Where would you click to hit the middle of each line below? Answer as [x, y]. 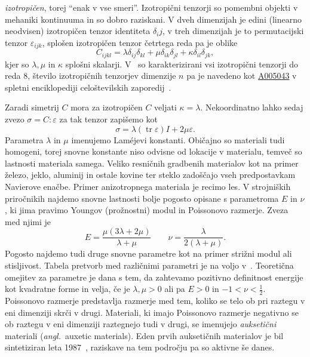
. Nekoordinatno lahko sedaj [252, 107]
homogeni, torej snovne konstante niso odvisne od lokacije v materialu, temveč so [154, 151]
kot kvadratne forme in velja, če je [67, 289]
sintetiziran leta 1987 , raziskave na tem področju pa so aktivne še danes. [140, 347]
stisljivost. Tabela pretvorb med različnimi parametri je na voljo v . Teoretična [149, 265]
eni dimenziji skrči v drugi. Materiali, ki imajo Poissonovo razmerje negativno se [152, 312]
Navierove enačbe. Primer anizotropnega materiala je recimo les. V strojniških [148, 187]
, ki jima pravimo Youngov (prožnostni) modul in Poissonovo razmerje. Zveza [147, 210]
